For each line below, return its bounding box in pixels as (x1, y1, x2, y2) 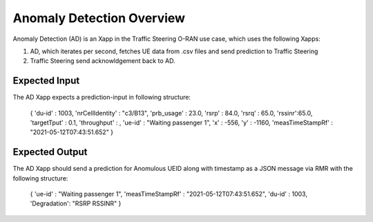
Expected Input (12, 75, 80, 86)
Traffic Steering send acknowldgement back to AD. (30, 57, 175, 65)
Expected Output (12, 146, 88, 158)
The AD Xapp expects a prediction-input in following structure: (12, 93, 191, 102)
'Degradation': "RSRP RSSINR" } (30, 199, 122, 207)
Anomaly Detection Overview (12, 10, 186, 26)
